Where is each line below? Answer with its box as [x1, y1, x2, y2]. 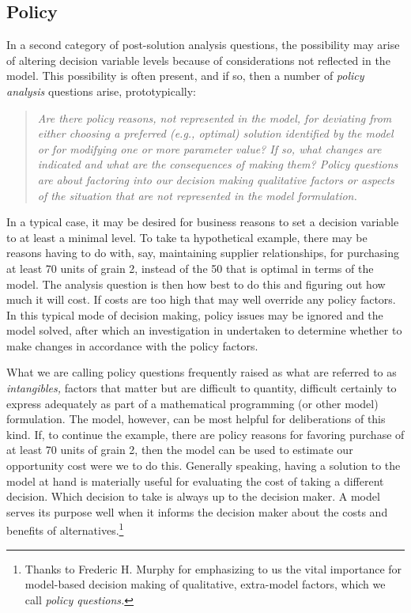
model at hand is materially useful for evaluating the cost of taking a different [6, 472, 384, 489]
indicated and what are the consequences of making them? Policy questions [37, 156, 398, 172]
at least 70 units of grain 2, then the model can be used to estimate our [6, 441, 353, 458]
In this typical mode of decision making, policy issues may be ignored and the [6, 306, 383, 323]
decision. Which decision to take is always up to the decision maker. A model [6, 488, 380, 505]
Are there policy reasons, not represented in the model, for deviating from [37, 109, 392, 126]
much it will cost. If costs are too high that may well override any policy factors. [6, 291, 396, 308]
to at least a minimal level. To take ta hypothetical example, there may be [6, 229, 368, 245]
